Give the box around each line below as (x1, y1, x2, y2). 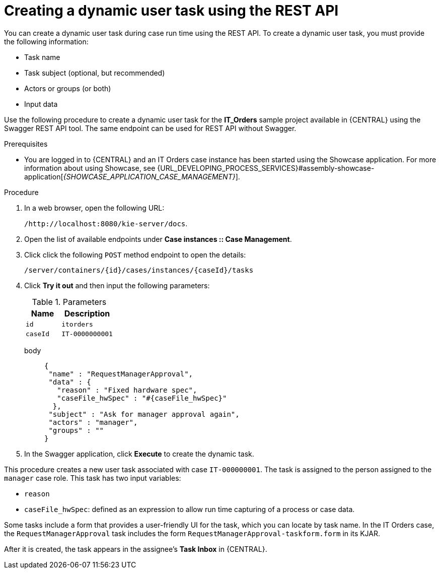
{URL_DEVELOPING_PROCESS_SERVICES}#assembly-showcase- (157, 163, 375, 172)
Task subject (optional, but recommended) (24, 68, 165, 77)
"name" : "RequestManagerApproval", (48, 369, 193, 378)
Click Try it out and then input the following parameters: (24, 281, 210, 290)
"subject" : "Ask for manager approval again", (48, 410, 240, 418)
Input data (24, 99, 58, 108)
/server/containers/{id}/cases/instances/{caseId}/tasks (24, 266, 254, 274)
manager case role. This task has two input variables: (4, 473, 181, 482)
